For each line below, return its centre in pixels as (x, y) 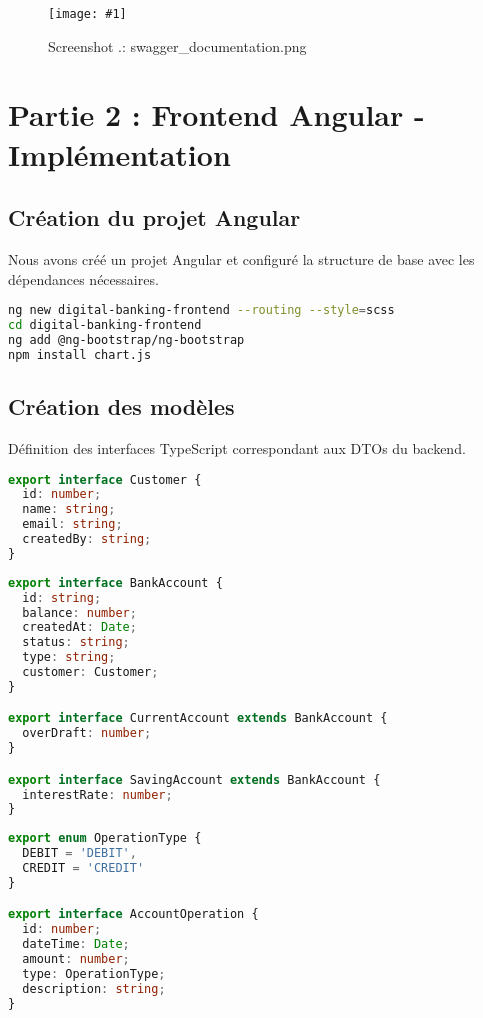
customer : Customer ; (90, 672)
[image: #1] (87, 14)
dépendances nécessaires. (83, 278)
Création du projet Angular (154, 217)
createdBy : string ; (87, 539)
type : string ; (69, 657)
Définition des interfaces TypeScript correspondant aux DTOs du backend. (237, 447)
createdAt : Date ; (79, 627)
